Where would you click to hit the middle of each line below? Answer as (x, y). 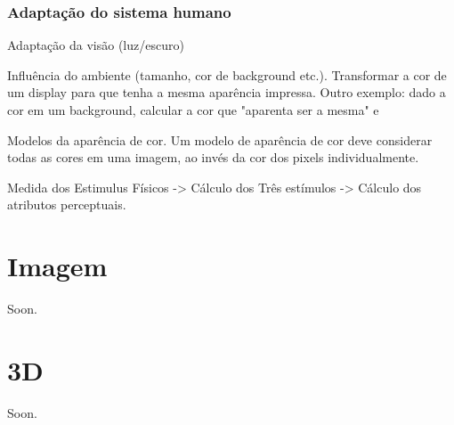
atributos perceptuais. (67, 204)
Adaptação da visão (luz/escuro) (96, 45)
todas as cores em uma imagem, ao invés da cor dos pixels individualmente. (213, 157)
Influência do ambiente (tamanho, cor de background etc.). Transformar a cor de (227, 74)
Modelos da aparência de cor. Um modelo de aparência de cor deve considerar (220, 139)
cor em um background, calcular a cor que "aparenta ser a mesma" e (193, 110)
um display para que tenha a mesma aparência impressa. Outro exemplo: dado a (227, 92)
